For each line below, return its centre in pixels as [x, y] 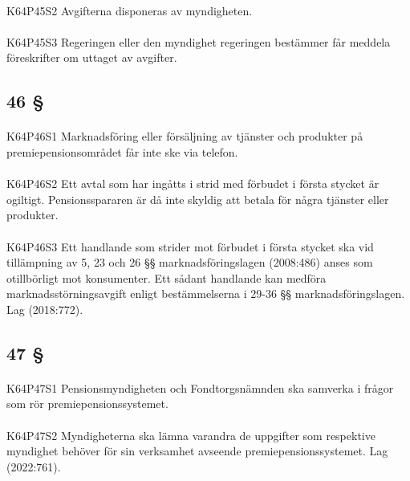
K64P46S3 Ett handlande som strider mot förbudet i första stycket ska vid [190, 246]
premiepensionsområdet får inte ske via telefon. [122, 151]
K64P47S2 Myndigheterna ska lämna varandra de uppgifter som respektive [191, 435]
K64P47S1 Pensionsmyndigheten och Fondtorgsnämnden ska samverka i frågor [200, 387]
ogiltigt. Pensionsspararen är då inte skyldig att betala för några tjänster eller [198, 199]
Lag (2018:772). [45, 309]
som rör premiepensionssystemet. [87, 404]
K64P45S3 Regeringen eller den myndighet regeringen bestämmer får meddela [199, 41]
